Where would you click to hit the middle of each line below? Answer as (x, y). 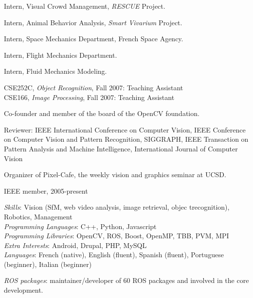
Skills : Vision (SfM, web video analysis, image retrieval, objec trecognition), (117, 207)
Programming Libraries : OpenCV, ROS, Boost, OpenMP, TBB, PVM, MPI (117, 236)
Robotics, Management (38, 216)
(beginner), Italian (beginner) (48, 264)
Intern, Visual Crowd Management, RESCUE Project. (85, 6)
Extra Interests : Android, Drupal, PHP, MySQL (75, 245)
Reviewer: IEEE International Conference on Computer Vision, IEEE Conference (125, 129)
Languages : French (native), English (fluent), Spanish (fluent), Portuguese (114, 255)
